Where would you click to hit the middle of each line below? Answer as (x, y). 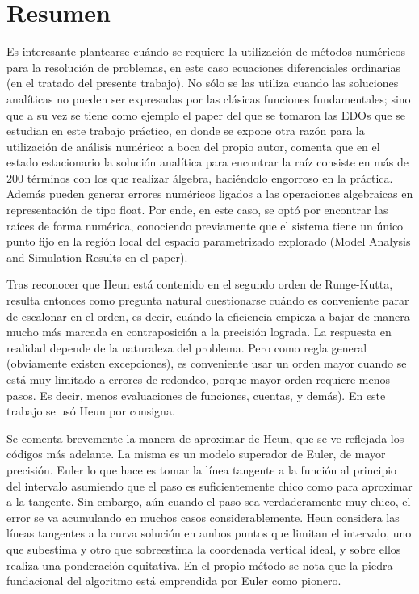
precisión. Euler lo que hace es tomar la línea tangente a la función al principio (202, 469)
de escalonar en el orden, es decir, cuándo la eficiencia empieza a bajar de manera (208, 316)
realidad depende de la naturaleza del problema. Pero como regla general (187, 347)
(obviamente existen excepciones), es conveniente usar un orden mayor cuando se (207, 363)
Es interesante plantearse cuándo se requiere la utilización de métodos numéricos (206, 51)
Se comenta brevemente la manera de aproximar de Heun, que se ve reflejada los (205, 438)
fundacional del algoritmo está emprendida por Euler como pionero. (174, 581)
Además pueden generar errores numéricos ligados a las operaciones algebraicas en (210, 194)
